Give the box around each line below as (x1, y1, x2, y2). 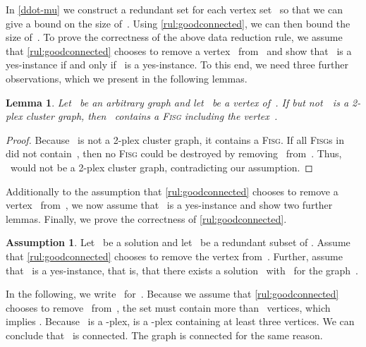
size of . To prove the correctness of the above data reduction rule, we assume (6, 30, 343, 44)
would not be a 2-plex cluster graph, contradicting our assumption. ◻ (10, 159, 313, 174)
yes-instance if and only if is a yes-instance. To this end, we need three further (6, 57, 348, 72)
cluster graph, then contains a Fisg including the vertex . (25, 109, 278, 123)
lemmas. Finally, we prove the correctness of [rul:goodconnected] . (6, 211, 287, 226)
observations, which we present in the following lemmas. (6, 71, 248, 85)
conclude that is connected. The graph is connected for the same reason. (6, 327, 323, 342)
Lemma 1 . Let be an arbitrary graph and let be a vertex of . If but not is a (6, 95, 349, 109)
